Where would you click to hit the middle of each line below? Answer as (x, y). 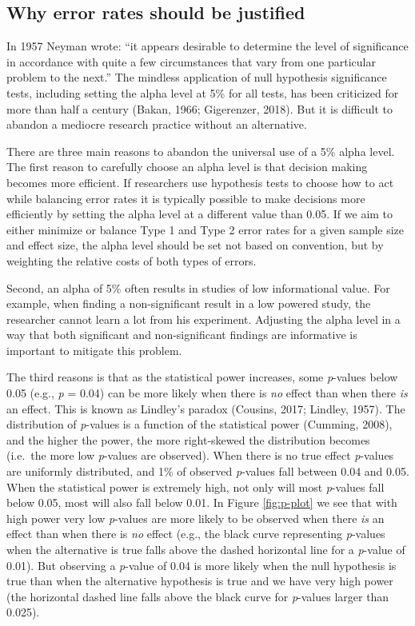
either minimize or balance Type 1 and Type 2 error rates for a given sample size (206, 229)
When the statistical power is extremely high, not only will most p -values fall (196, 486)
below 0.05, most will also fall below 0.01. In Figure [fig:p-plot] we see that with (202, 502)
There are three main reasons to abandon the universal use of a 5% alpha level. (201, 151)
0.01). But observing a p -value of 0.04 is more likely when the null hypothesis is (202, 565)
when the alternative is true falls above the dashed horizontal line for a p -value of (206, 550)
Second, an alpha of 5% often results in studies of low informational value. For (198, 287)
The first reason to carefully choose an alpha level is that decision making (187, 167)
